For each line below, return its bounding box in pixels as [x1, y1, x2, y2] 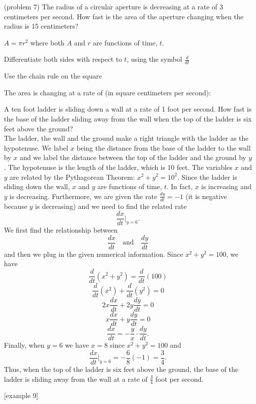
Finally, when [4, 340, 45, 350]
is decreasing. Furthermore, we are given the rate [9, 191, 158, 201]
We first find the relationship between [4, 225, 118, 235]
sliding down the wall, [4, 181, 70, 192]
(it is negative [185, 191, 227, 201]
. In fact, [166, 181, 193, 192]
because [4, 201, 28, 211]
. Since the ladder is [177, 171, 237, 182]
